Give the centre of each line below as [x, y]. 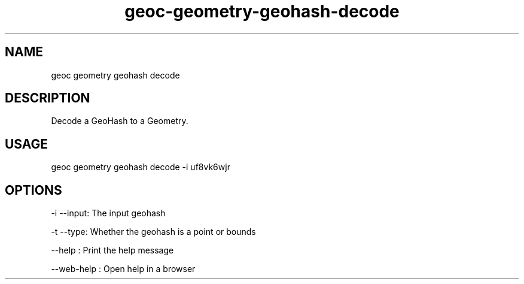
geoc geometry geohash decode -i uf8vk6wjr [141, 167]
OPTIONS [33, 190]
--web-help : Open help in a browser [123, 269]
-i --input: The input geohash [108, 213]
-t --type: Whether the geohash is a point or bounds [153, 232]
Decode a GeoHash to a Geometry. [120, 121]
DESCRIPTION [48, 98]
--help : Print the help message [112, 250]
